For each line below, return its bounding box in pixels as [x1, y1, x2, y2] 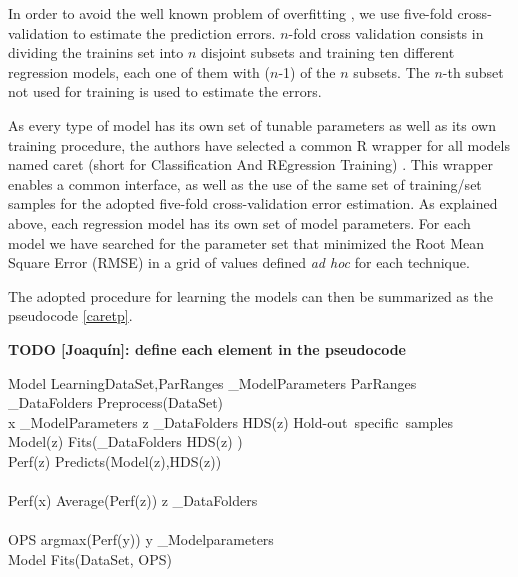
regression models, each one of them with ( [8, 61, 270, 82]
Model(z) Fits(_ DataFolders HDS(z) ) [8, 431, 243, 452]
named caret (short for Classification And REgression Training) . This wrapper [8, 154, 493, 175]
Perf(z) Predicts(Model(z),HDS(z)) [8, 450, 222, 471]
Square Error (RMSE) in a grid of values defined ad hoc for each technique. [8, 252, 470, 273]
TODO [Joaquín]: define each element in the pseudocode [8, 338, 406, 359]
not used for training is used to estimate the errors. [8, 81, 322, 102]
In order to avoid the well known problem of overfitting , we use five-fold [8, 3, 453, 23]
